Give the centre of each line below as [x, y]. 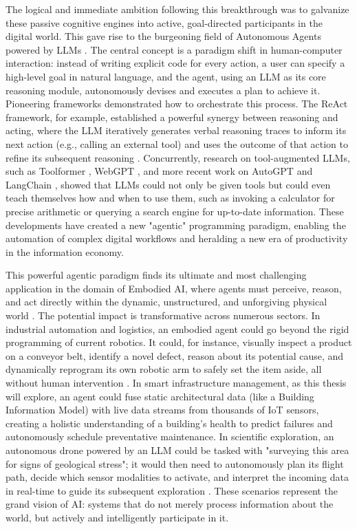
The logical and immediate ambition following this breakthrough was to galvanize [177, 9]
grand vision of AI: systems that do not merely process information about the [170, 504]
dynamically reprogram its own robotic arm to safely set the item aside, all [164, 369]
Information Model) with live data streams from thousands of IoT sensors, [162, 410]
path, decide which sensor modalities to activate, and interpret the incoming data [177, 477]
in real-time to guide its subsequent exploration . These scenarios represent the [172, 490]
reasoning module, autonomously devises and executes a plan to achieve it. [163, 90]
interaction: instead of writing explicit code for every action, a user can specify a [175, 63]
